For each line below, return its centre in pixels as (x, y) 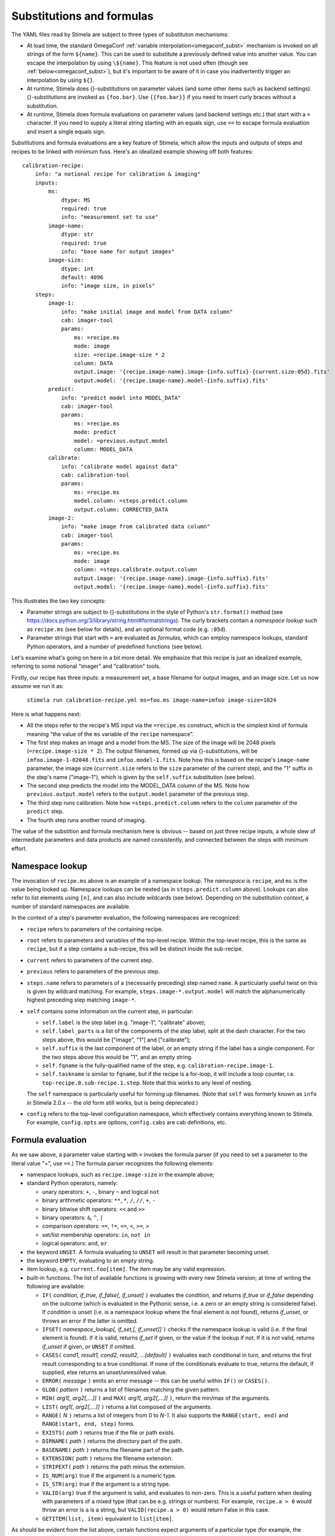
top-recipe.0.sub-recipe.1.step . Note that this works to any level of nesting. (147, 1083)
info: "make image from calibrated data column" (136, 527)
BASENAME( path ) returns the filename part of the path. (113, 1449)
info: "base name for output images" (118, 251)
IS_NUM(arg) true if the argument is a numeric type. (109, 1475)
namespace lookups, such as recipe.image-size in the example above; (120, 1175)
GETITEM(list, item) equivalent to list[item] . (108, 1518)
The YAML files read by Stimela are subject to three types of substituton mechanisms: (120, 34)
